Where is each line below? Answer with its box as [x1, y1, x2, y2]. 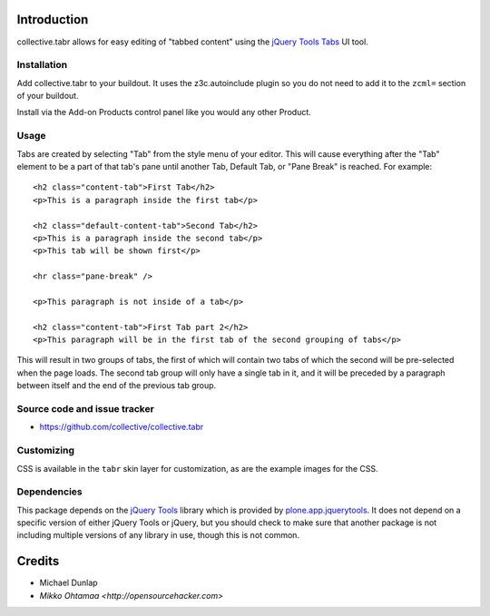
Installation [16, 59, 68, 72]
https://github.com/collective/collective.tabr [39, 422, 204, 433]
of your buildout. [16, 91, 79, 102]
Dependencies [16, 485, 83, 498]
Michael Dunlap [39, 577, 99, 589]
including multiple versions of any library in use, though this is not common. [16, 530, 299, 541]
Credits [16, 553, 60, 569]
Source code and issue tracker [16, 402, 154, 415]
